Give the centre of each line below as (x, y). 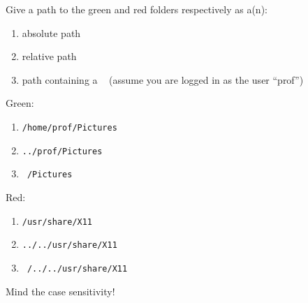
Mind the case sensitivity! (60, 291)
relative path (49, 56)
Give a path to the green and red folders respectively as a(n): (137, 9)
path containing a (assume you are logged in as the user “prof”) (163, 79)
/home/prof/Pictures (69, 128)
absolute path (51, 32)
